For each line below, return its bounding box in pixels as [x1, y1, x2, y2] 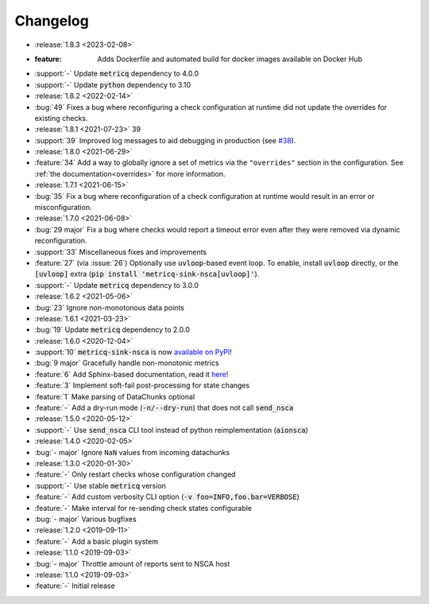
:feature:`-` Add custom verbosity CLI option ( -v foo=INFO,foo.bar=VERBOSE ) [34, 492, 300, 501]
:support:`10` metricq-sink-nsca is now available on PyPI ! [34, 347, 232, 357]
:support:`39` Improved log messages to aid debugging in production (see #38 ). [34, 135, 296, 145]
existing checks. [34, 113, 88, 123]
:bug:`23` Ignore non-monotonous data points [34, 302, 184, 312]
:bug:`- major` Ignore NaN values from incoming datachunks [34, 447, 230, 457]
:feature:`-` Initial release [34, 581, 115, 590]
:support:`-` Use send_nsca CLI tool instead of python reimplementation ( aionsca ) [34, 425, 309, 434]
